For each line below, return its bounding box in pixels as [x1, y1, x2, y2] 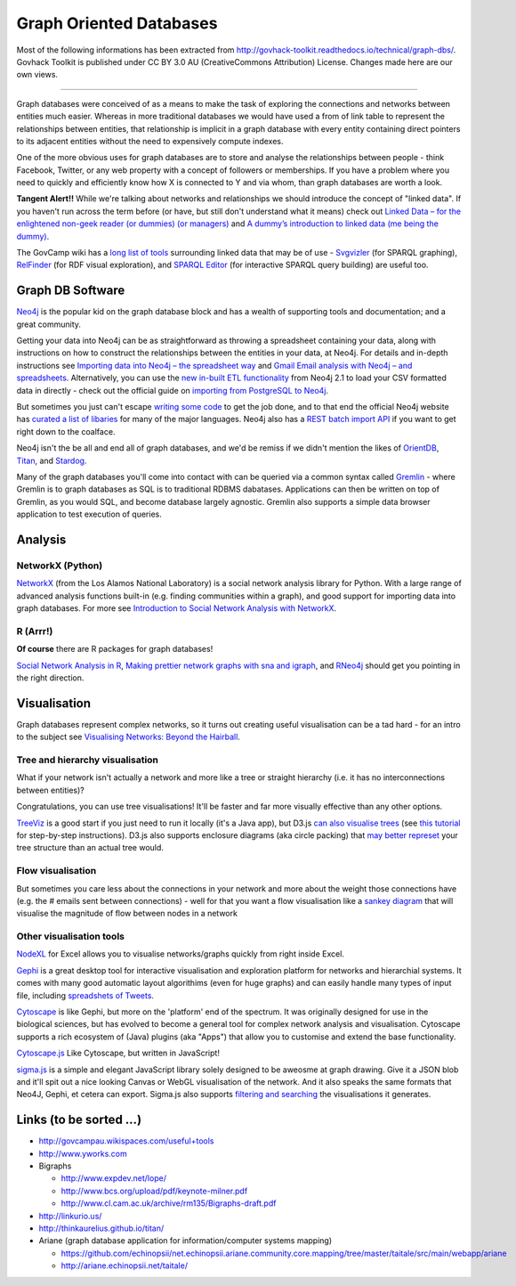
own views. [16, 69, 58, 80]
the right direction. [16, 672, 85, 683]
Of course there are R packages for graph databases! [16, 644, 214, 655]
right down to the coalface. [16, 426, 116, 436]
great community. [16, 319, 82, 330]
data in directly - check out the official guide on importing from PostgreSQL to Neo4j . [16, 385, 329, 395]
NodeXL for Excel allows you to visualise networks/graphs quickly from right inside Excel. [16, 948, 344, 959]
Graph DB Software [16, 283, 125, 298]
